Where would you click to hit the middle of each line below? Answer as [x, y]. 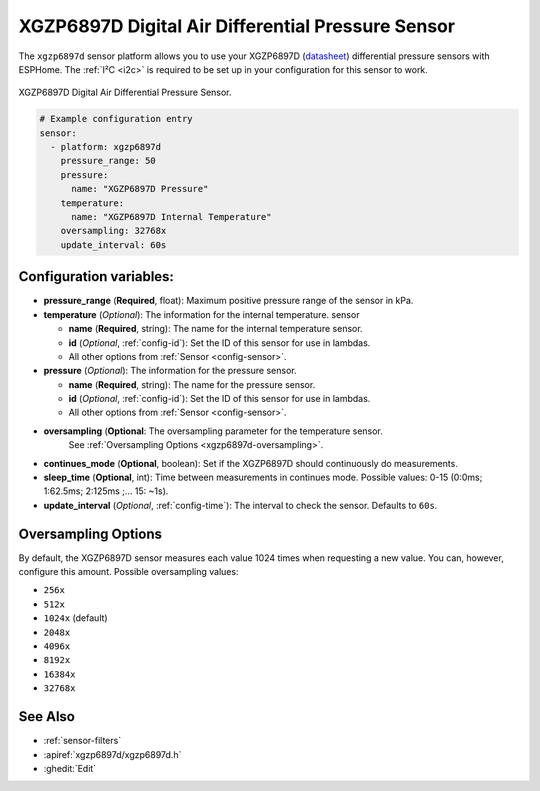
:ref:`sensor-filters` [82, 741]
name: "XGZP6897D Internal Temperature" [171, 217]
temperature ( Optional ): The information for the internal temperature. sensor [201, 314]
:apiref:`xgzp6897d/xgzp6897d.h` [112, 754]
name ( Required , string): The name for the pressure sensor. [192, 384]
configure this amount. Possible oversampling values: [128, 572]
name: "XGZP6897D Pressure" [140, 189]
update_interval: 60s [113, 244]
